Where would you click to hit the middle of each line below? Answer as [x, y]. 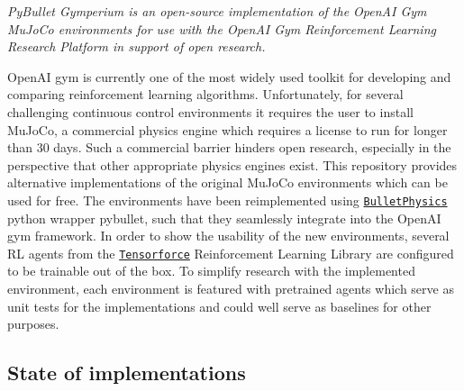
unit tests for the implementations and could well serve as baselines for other [219, 306]
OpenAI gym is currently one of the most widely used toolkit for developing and [229, 76]
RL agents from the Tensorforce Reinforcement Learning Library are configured [231, 253]
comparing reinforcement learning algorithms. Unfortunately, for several [205, 94]
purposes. [33, 324]
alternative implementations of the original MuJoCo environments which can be [227, 182]
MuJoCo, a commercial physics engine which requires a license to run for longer [227, 129]
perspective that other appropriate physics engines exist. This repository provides [232, 164]
